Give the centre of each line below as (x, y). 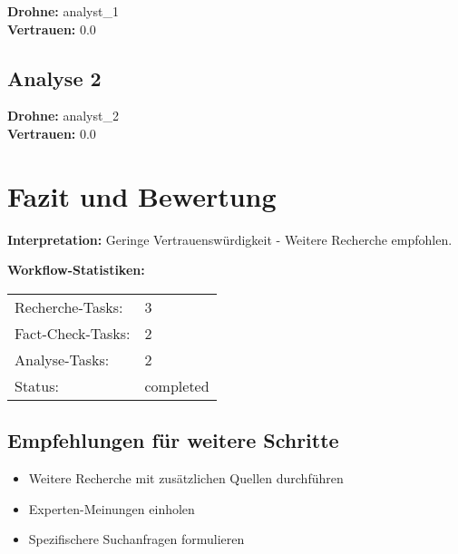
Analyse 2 (54, 78)
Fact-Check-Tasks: (73, 333)
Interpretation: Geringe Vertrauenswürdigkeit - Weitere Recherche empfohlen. (230, 239)
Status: (37, 385)
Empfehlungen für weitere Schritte (173, 440)
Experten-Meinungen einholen (112, 508)
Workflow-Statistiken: (76, 270)
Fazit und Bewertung (142, 195)
